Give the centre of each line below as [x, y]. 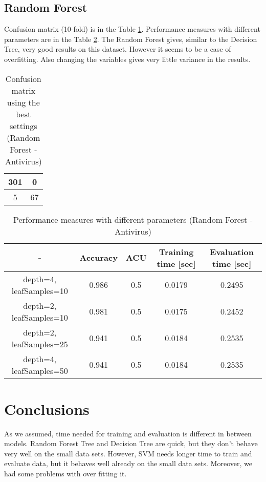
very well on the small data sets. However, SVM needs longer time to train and [128, 453]
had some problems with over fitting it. [65, 474]
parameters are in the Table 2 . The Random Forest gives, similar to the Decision [131, 39]
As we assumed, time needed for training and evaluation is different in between [128, 433]
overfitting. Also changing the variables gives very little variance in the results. [127, 59]
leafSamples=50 [40, 370]
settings [24, 125]
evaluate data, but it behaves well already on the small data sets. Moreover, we [128, 463]
